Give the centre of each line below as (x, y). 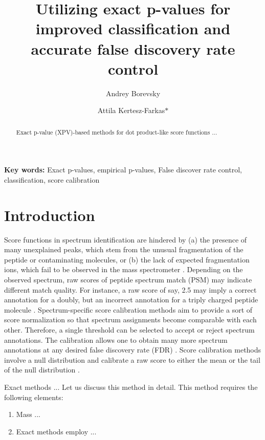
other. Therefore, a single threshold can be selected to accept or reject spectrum (129, 329)
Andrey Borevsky (133, 93)
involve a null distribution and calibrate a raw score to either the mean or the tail (132, 359)
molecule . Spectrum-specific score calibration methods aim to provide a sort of (128, 309)
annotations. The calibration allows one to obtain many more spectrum (116, 339)
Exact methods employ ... (56, 431)
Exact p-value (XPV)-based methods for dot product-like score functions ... (117, 132)
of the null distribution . (42, 370)
